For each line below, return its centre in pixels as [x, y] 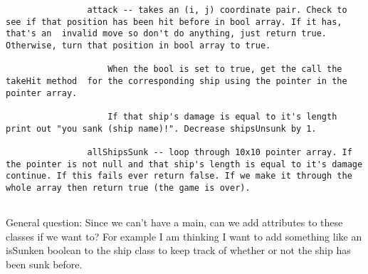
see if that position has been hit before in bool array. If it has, [174, 22]
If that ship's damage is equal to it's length [222, 116]
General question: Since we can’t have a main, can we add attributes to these [174, 222]
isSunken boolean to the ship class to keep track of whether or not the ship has [178, 250]
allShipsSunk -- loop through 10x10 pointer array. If [220, 152]
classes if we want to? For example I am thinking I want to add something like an [184, 236]
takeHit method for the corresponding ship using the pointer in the [177, 81]
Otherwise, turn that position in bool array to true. [138, 45]
